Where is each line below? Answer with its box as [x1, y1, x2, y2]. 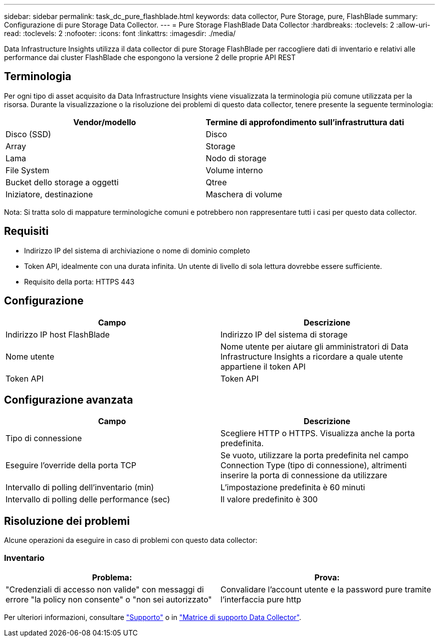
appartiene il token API [221, 361, 306, 372]
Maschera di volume [205, 189, 283, 199]
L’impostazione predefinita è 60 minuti [221, 482, 365, 493]
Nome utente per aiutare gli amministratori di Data [221, 341, 408, 352]
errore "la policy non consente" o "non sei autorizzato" [6, 594, 212, 604]
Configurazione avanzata [4, 393, 133, 406]
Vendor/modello [73, 117, 136, 127]
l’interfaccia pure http [221, 594, 301, 604]
